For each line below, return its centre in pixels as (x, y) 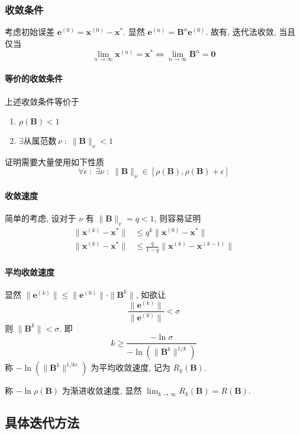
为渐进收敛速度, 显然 (102, 390)
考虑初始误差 (30, 32)
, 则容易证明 (178, 218)
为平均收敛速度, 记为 (130, 367)
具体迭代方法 (42, 422)
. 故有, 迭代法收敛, (241, 32)
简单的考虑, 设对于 (41, 218)
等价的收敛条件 (34, 78)
